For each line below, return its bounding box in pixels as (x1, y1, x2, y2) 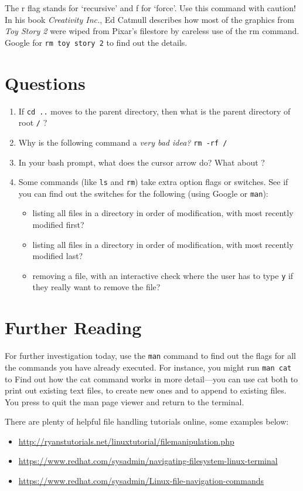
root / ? (18, 116, 47, 129)
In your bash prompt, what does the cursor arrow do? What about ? (18, 156, 265, 168)
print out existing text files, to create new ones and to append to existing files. (5, 384, 287, 396)
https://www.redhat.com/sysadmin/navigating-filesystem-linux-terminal (18, 455, 278, 467)
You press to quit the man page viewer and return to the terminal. (5, 395, 244, 408)
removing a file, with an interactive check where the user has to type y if (32, 269, 294, 281)
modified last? (32, 250, 83, 262)
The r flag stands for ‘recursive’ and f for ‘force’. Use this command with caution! (5, 2, 296, 14)
